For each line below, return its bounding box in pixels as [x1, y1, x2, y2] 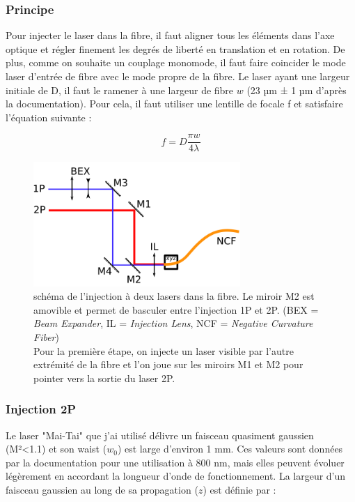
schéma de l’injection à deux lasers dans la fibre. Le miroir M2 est [33, 289, 315, 303]
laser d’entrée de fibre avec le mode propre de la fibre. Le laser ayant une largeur [6, 69, 350, 83]
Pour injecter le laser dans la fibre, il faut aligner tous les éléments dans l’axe [6, 28, 335, 43]
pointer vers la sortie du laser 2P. [33, 370, 175, 385]
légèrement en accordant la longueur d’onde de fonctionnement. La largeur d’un [6, 469, 346, 483]
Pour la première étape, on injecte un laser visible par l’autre [33, 343, 294, 358]
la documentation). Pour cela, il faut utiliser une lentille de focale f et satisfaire [6, 96, 343, 111]
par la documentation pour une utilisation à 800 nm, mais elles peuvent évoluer [6, 455, 345, 469]
